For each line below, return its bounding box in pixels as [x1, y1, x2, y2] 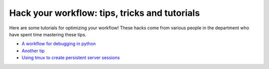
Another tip [21, 48, 45, 54]
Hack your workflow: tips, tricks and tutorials [9, 7, 200, 18]
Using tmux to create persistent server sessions [21, 55, 120, 61]
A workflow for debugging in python [21, 41, 96, 47]
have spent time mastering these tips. [9, 31, 87, 37]
